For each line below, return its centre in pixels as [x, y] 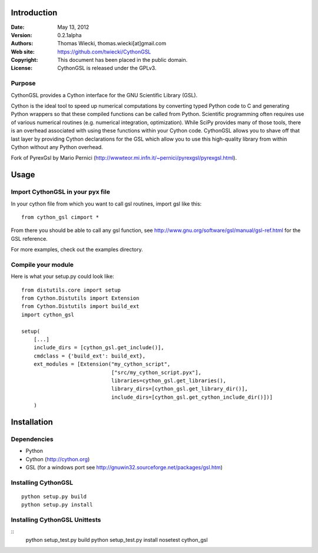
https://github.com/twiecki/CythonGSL [104, 52]
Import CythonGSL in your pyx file [60, 192]
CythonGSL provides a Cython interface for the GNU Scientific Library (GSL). [104, 95]
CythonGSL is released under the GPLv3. [107, 68]
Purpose [23, 84]
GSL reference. [29, 239]
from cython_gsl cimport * [60, 217]
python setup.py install [57, 505]
